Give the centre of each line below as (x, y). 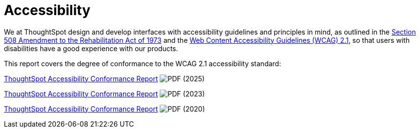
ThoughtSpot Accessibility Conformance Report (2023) (105, 94)
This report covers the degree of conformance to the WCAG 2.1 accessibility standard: (143, 63)
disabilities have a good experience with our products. (91, 48)
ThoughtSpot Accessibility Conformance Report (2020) (105, 109)
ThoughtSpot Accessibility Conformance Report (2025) (104, 78)
